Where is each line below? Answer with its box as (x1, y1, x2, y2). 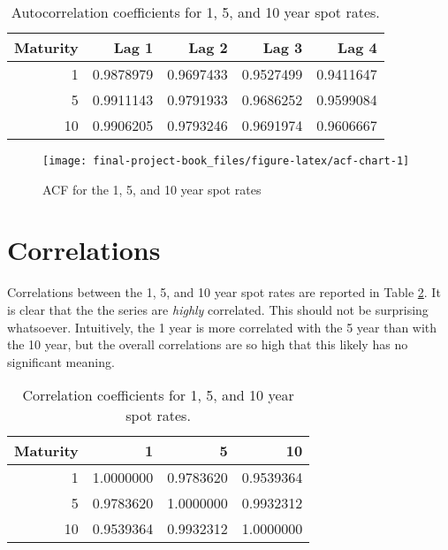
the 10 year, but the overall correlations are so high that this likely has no (7, 335, 408, 354)
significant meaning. (7, 352, 115, 370)
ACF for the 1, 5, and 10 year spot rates (42, 180, 262, 198)
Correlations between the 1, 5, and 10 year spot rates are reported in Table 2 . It (7, 283, 441, 302)
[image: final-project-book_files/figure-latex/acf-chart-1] (42, 155, 410, 167)
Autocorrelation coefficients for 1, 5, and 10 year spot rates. (11, 2, 380, 22)
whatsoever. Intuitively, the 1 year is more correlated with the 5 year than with (7, 317, 437, 336)
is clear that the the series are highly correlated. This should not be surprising (7, 300, 429, 318)
